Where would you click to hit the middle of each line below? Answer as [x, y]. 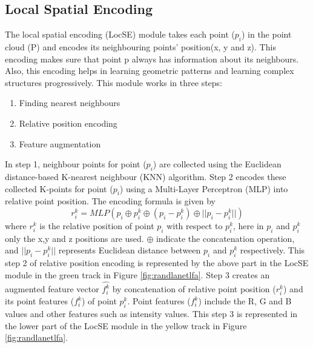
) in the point [266, 34]
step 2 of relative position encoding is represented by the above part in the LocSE [157, 263]
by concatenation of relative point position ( [194, 289]
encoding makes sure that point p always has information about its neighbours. [152, 59]
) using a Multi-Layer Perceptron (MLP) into [204, 188]
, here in [249, 225]
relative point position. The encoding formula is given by [110, 201]
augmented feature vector [52, 289]
